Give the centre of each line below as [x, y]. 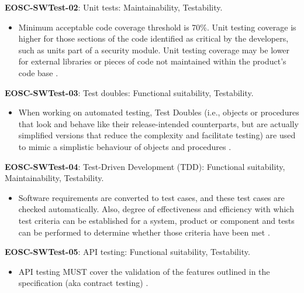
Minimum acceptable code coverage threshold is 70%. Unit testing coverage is [157, 27]
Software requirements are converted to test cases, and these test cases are [151, 197]
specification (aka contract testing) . [83, 283]
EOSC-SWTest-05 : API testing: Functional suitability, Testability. [127, 252]
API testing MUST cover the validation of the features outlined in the [144, 271]
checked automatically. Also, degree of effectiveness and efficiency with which [156, 209]
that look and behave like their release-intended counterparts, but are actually [158, 123]
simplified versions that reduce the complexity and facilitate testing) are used [157, 135]
